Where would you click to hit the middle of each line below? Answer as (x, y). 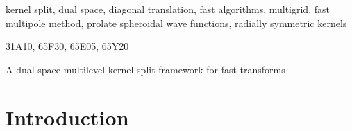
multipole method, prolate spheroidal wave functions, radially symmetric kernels (176, 23)
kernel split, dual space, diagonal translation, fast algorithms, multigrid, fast (168, 9)
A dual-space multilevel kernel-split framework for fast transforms (145, 69)
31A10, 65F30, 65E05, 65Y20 (67, 46)
